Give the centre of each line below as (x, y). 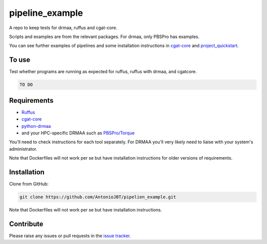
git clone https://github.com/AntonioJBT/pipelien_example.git (98, 197)
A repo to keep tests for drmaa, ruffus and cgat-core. (63, 28)
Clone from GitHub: (29, 184)
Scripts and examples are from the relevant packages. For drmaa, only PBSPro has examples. (104, 37)
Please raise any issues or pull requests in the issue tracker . (70, 236)
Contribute (26, 224)
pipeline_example (46, 13)
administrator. (23, 149)
